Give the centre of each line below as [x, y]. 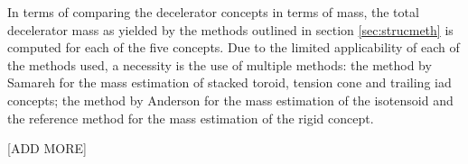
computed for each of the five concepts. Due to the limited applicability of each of [234, 47]
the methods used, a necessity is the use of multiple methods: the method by [220, 64]
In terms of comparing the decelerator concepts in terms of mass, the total [213, 12]
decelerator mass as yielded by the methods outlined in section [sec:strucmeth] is [230, 29]
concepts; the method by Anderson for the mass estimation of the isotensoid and [230, 100]
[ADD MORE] [47, 148]
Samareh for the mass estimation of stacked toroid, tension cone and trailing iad [229, 82]
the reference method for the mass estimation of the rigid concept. [191, 118]
